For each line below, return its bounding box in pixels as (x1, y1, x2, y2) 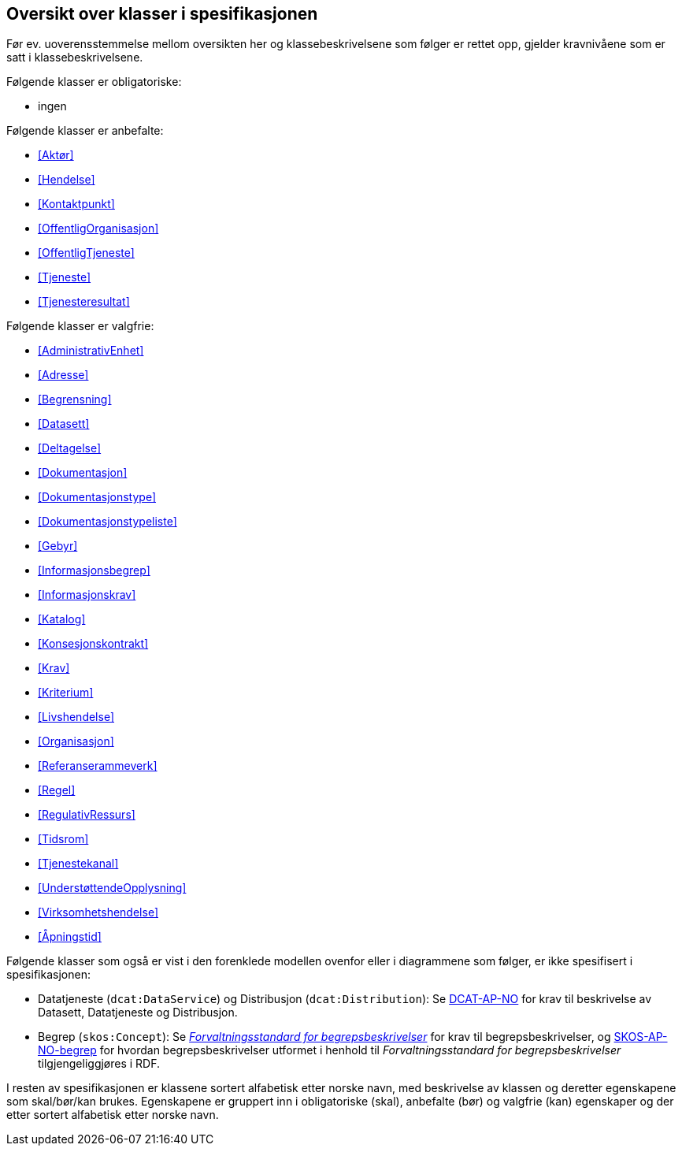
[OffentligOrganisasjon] (38, 221, 159, 236)
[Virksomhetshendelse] (38, 905, 158, 920)
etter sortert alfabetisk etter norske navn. (6, 1108, 219, 1122)
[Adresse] (38, 368, 89, 382)
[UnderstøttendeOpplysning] (38, 881, 187, 895)
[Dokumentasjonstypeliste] (38, 515, 177, 529)
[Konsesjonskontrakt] (38, 637, 149, 651)
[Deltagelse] (38, 441, 102, 455)
